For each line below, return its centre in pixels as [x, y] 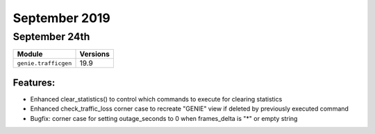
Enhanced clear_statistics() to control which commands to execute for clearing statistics [156, 99]
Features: [34, 83]
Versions [95, 54]
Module [30, 54]
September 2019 [62, 18]
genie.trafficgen [44, 63]
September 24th [51, 37]
